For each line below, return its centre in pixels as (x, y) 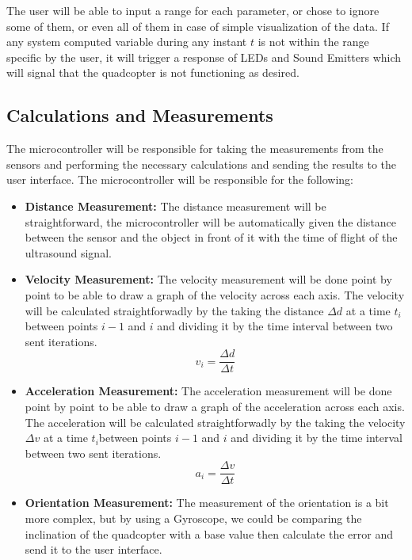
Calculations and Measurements (140, 115)
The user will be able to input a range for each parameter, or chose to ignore (193, 10)
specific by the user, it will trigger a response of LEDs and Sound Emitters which (204, 57)
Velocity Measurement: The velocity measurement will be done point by (208, 279)
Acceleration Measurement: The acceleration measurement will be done (208, 391)
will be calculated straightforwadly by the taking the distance (174, 310)
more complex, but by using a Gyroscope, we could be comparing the (193, 518)
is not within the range (313, 42)
